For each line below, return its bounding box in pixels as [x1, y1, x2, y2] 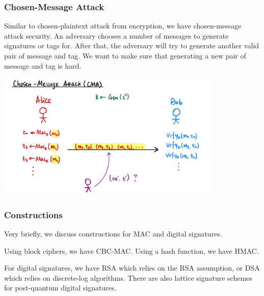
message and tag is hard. [4, 60, 82, 71]
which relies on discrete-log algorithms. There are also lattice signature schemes [4, 272, 252, 283]
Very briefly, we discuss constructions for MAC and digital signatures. [4, 228, 222, 239]
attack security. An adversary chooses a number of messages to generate [4, 30, 229, 41]
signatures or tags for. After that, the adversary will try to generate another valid [4, 40, 259, 51]
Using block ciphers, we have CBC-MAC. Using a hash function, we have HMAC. [4, 245, 259, 256]
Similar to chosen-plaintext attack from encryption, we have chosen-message [4, 20, 242, 31]
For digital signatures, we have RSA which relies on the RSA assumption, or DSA [4, 262, 260, 273]
